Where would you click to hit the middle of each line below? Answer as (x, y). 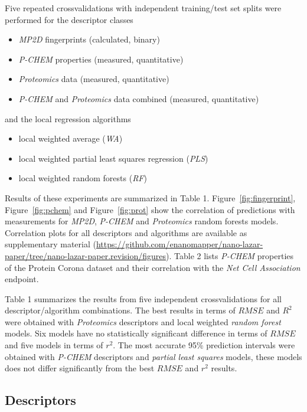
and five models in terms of (54, 345)
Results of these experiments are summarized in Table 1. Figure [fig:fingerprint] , (150, 197)
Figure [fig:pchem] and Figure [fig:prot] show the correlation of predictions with (150, 209)
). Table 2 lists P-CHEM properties (230, 255)
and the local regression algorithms (68, 118)
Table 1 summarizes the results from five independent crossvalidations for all (143, 298)
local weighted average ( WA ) (71, 138)
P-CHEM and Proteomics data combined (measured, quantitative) (139, 98)
